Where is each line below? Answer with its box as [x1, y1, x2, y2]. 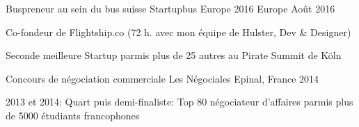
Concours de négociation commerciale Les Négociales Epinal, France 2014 [6, 71, 319, 85]
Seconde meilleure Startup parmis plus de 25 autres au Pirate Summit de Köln [6, 48, 342, 62]
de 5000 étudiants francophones [6, 108, 140, 122]
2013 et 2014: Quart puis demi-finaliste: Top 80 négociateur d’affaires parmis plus [6, 94, 353, 109]
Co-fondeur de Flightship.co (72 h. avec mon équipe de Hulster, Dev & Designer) [6, 24, 351, 39]
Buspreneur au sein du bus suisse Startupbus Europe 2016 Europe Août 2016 [6, 1, 335, 15]
